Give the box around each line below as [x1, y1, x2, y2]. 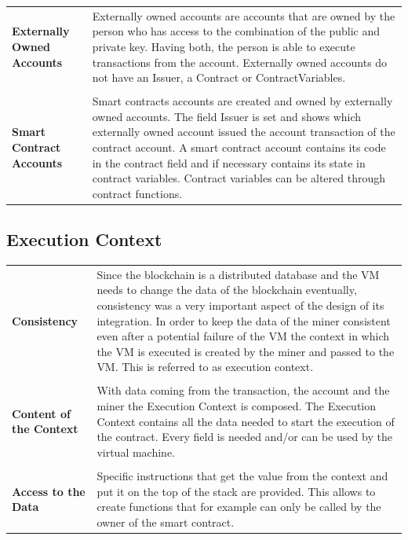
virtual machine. [97, 443, 175, 460]
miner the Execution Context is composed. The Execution [97, 398, 377, 414]
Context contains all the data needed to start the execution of [97, 413, 395, 429]
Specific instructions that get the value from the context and [97, 467, 388, 483]
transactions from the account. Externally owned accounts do [92, 53, 388, 70]
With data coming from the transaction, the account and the [97, 382, 390, 399]
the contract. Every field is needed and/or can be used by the [97, 428, 392, 445]
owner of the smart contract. [97, 513, 235, 530]
